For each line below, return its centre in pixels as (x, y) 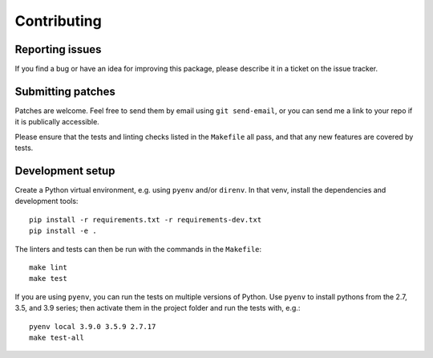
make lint (48, 268)
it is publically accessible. (57, 122)
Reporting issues (58, 49)
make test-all (57, 338)
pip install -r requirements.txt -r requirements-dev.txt (146, 220)
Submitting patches (65, 91)
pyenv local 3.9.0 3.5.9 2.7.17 (93, 326)
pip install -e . (63, 231)
